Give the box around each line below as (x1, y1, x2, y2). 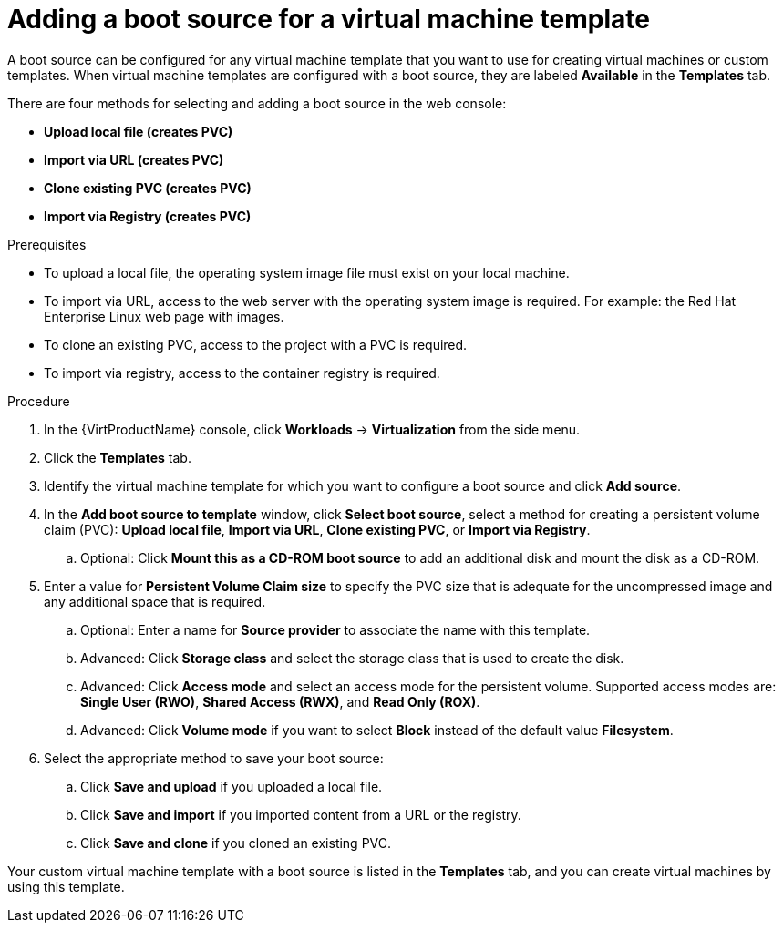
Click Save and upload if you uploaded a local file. (80, 778, 383, 794)
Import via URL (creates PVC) (44, 151, 224, 168)
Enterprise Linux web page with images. (44, 308, 284, 324)
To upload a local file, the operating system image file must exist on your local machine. (44, 264, 570, 281)
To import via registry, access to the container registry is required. (44, 364, 440, 381)
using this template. (7, 878, 125, 894)
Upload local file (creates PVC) (44, 123, 233, 139)
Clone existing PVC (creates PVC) (44, 179, 252, 196)
